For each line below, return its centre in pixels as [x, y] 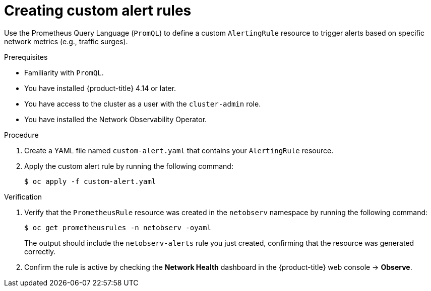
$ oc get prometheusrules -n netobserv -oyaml [118, 227]
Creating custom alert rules [98, 11]
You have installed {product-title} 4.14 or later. [100, 88]
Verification [23, 197]
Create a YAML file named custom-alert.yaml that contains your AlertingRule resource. [179, 150]
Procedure [21, 135]
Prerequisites [26, 57]
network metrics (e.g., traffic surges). [66, 41]
